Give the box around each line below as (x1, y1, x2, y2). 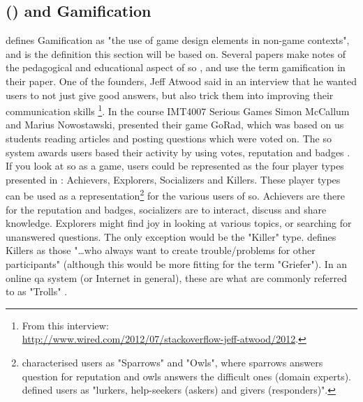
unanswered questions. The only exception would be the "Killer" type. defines (6, 229, 336, 244)
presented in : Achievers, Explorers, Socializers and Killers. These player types (6, 172, 341, 186)
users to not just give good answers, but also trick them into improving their (6, 87, 334, 102)
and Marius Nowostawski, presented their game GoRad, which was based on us (6, 117, 344, 132)
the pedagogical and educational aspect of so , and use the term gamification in (6, 60, 346, 75)
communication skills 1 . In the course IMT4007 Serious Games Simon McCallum (6, 102, 350, 118)
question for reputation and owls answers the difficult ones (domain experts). (22, 368, 351, 383)
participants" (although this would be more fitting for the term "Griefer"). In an (6, 257, 348, 271)
